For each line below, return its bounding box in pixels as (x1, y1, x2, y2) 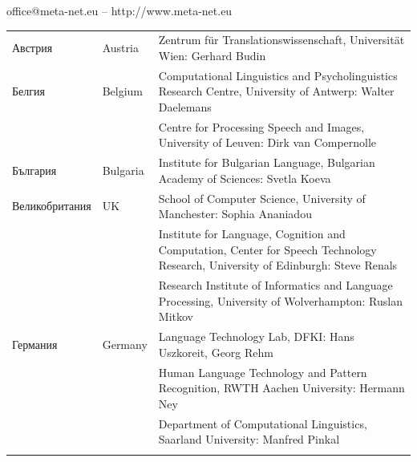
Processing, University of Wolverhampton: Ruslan (158, 292, 403, 309)
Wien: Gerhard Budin (158, 47, 266, 63)
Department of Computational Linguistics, (158, 415, 367, 432)
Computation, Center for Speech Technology (158, 241, 377, 257)
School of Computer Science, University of (158, 189, 366, 206)
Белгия (12, 83, 45, 99)
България (12, 162, 57, 179)
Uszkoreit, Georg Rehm (158, 343, 273, 360)
